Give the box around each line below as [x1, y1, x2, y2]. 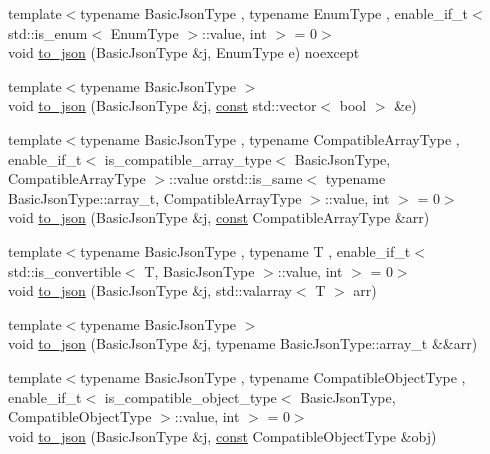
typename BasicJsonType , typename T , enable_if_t [80, 240, 411, 261]
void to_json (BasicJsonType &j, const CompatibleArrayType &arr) [8, 207, 430, 228]
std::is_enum [8, 22, 88, 43]
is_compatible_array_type [104, 148, 272, 169]
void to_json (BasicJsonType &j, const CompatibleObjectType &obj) [8, 425, 437, 446]
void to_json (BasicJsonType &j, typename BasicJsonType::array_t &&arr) [8, 333, 478, 354]
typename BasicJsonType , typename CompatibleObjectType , [80, 366, 466, 387]
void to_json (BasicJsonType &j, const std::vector [8, 95, 317, 116]
